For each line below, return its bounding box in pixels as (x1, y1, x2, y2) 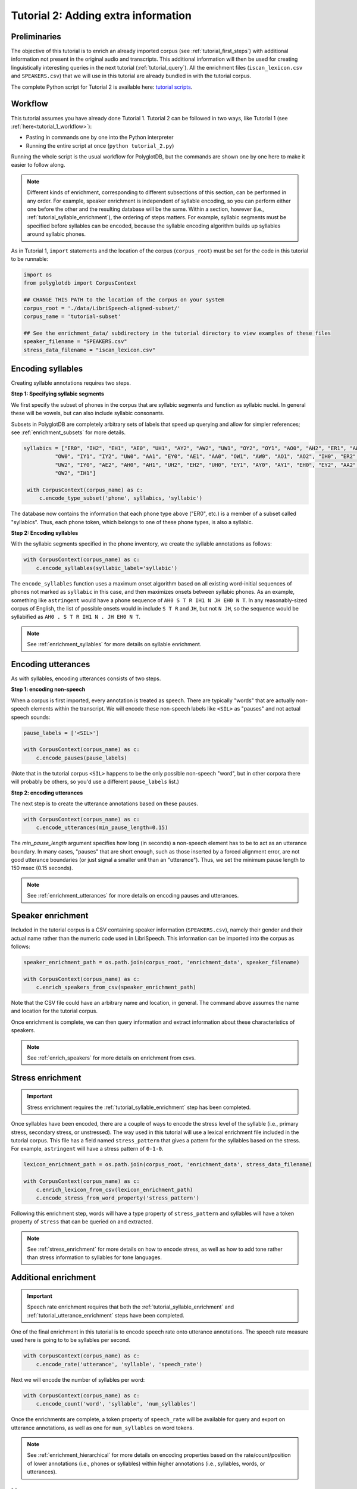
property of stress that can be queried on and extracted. (11, 1218, 154, 1225)
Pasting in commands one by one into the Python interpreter (26, 134, 174, 141)
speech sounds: (11, 714, 51, 721)
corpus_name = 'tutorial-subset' (23, 313, 121, 320)
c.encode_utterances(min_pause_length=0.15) (36, 824, 168, 831)
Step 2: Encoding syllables (11, 529, 79, 537)
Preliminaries (11, 32, 62, 42)
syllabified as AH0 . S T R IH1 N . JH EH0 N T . (11, 613, 141, 621)
